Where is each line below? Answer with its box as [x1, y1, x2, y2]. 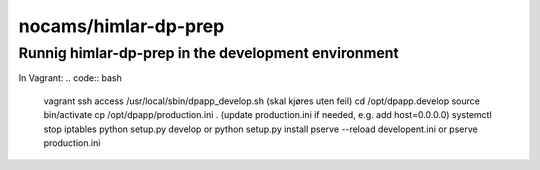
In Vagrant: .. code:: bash [18, 72, 122, 84]
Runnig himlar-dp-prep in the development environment [18, 44, 399, 62]
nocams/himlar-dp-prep [18, 15, 225, 37]
